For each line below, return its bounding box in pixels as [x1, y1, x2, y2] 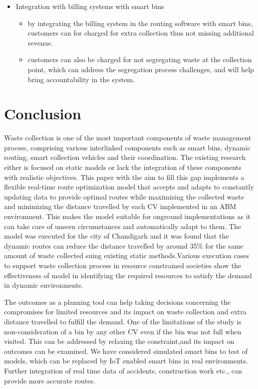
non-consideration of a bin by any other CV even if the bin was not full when [4, 326, 241, 336]
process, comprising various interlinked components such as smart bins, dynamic [4, 142, 251, 152]
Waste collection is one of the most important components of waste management [4, 132, 251, 143]
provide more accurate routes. [4, 375, 96, 385]
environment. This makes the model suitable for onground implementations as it [4, 211, 251, 222]
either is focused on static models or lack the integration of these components [4, 162, 241, 172]
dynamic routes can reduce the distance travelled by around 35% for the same [4, 240, 243, 251]
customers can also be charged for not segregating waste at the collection [28, 54, 252, 65]
